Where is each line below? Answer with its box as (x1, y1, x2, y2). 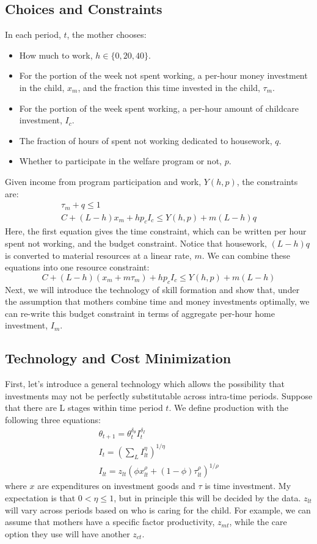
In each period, (5, 28, 61, 41)
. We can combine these (202, 248, 290, 261)
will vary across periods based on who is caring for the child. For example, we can (5, 503, 311, 516)
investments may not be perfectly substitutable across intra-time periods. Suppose (5, 389, 313, 402)
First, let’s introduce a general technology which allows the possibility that (5, 377, 285, 390)
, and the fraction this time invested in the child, (78, 81, 260, 93)
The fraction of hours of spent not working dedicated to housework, (19, 134, 272, 147)
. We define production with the (169, 401, 289, 414)
